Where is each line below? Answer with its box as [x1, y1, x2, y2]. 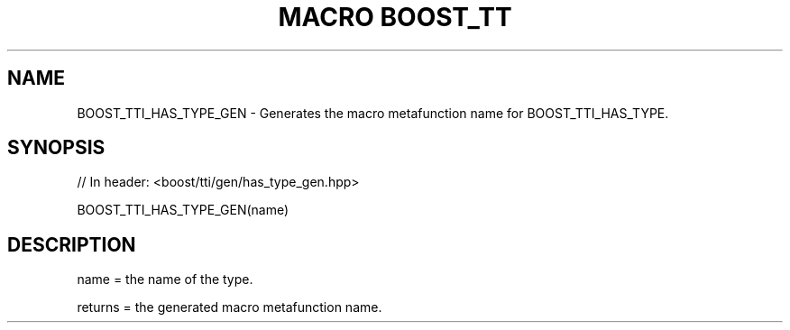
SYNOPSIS [7, 136, 106, 160]
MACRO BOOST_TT [278, 2, 512, 32]
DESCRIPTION [7, 233, 136, 256]
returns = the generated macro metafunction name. [77, 299, 382, 316]
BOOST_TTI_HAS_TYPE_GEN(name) [77, 202, 289, 218]
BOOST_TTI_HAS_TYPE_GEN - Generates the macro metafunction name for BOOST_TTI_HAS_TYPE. [77, 105, 669, 121]
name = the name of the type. [77, 271, 253, 288]
